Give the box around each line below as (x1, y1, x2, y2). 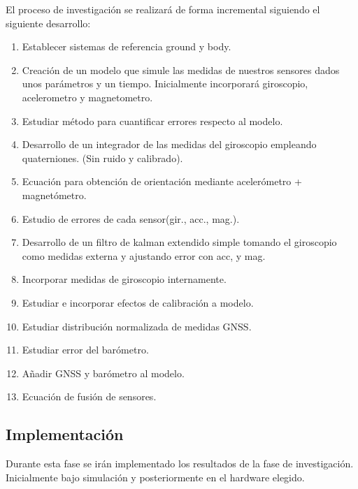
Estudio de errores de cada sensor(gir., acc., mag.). (22, 211, 240, 226)
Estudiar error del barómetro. (22, 342, 149, 357)
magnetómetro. (22, 187, 87, 202)
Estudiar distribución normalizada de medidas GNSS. (22, 319, 252, 333)
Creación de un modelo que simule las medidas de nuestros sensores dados (22, 62, 340, 77)
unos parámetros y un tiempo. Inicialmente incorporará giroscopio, (22, 76, 308, 91)
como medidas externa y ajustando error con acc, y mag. (22, 248, 266, 263)
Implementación (6, 423, 124, 445)
